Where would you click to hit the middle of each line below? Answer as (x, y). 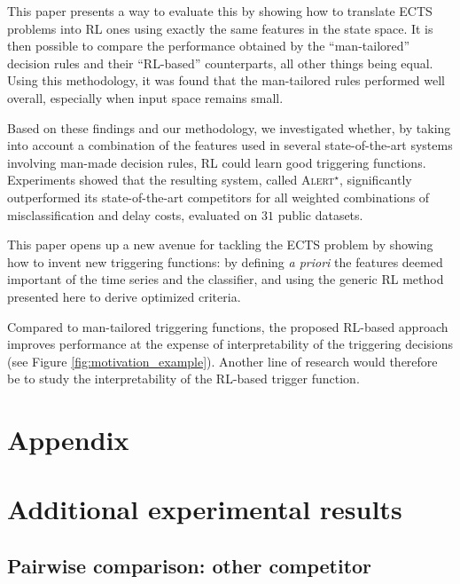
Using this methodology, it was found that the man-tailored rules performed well (226, 80)
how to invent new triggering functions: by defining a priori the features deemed (225, 261)
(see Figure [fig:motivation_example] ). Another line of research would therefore (222, 361)
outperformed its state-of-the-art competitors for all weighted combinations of (218, 197)
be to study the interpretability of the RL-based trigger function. (183, 379)
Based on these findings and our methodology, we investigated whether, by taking (229, 127)
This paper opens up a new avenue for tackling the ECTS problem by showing (220, 245)
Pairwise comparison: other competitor (190, 566)
